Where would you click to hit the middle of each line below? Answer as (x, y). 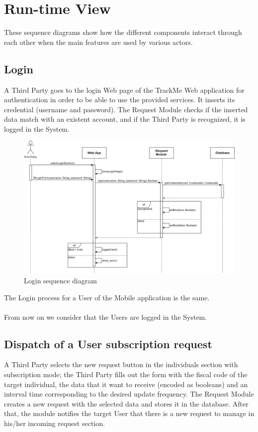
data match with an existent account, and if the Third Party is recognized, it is (125, 119)
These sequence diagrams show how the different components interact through (123, 32)
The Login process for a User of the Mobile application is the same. (107, 297)
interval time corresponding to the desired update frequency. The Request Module (129, 394)
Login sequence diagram (60, 280)
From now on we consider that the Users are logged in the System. (106, 317)
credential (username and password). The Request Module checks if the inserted (126, 109)
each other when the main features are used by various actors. (98, 42)
